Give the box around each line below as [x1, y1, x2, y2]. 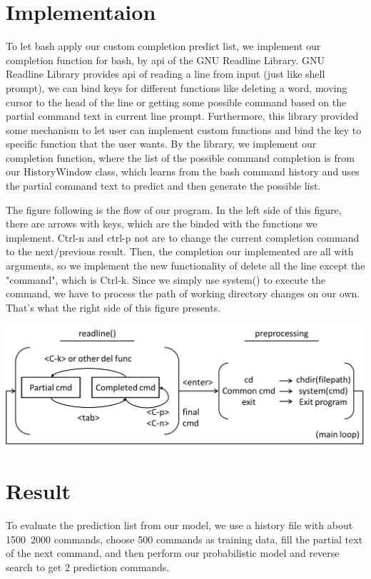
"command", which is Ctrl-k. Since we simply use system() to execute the [6, 272, 325, 287]
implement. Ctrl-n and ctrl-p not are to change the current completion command [6, 230, 360, 245]
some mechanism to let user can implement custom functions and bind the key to [6, 122, 362, 137]
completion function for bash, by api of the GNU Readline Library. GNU [6, 52, 325, 67]
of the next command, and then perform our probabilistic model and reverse [6, 545, 340, 560]
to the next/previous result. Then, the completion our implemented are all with [6, 244, 354, 259]
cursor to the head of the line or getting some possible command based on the [6, 94, 347, 109]
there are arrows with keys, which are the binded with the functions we [6, 216, 317, 231]
